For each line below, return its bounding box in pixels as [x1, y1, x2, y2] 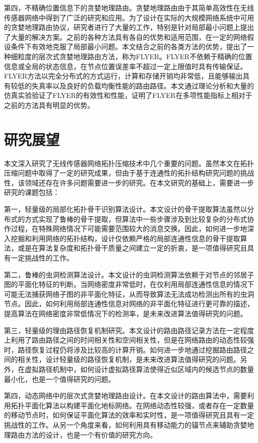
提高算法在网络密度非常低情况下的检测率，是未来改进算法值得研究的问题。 [4, 308, 247, 318]
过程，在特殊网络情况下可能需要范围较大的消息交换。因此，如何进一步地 [10, 223, 247, 234]
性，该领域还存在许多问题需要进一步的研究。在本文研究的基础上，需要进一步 [4, 177, 254, 187]
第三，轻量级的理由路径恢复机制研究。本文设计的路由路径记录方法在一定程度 [4, 325, 254, 335]
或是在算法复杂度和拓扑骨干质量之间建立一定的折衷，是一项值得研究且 [17, 243, 247, 253]
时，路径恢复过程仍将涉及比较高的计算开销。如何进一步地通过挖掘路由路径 [4, 344, 247, 354]
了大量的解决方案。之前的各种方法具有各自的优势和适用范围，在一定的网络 [4, 31, 247, 42]
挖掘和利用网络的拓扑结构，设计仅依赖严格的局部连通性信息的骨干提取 [10, 233, 240, 243]
